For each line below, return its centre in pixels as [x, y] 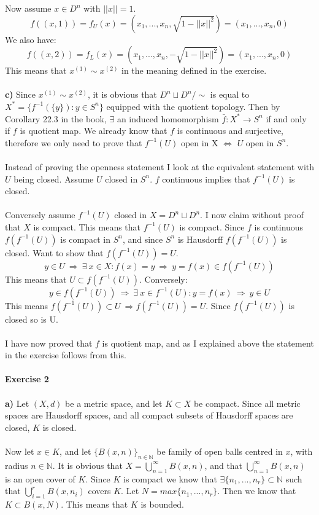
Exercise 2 [27, 379]
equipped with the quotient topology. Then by [193, 106]
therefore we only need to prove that [74, 142]
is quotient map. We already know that [94, 131]
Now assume [28, 8]
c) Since [20, 94]
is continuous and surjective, [230, 131]
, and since [143, 239]
